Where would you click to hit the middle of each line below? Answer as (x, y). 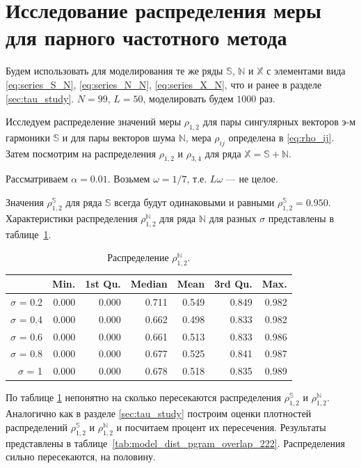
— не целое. (252, 179)
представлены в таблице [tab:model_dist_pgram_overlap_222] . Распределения (175, 443)
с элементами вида (306, 71)
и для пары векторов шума (119, 137)
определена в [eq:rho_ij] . (281, 137)
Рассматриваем (37, 179)
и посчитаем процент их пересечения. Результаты (221, 427)
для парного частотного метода (146, 37)
